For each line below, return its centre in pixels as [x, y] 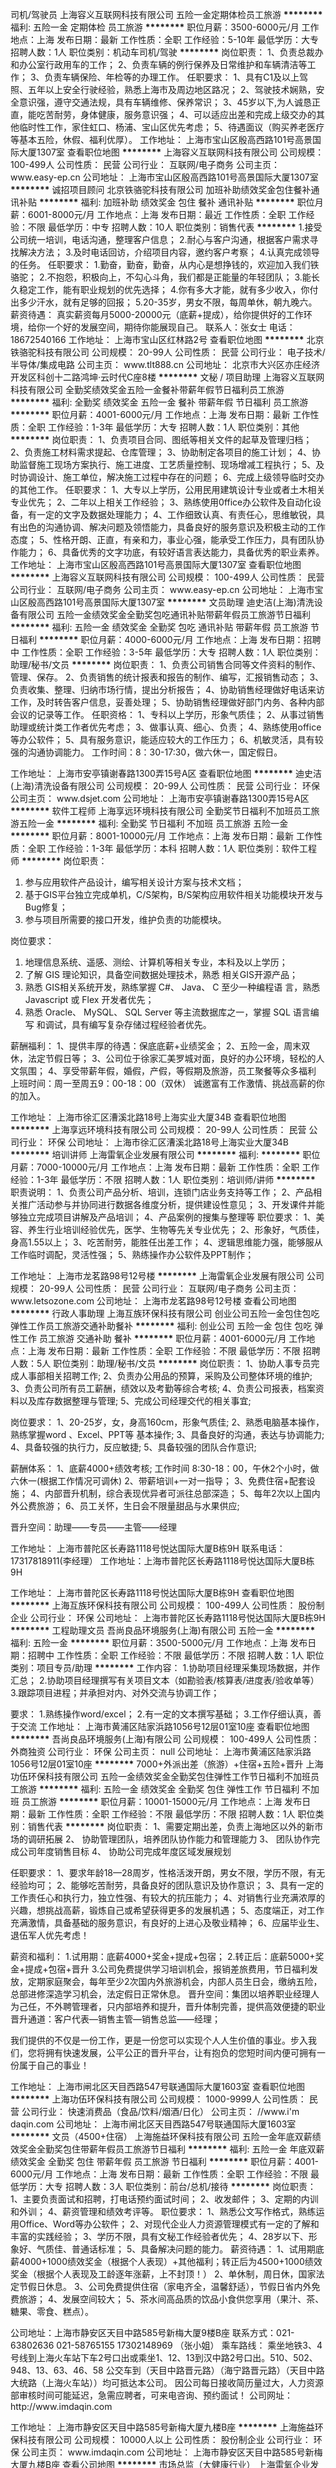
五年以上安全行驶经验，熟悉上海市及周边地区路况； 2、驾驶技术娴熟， [172, 89]
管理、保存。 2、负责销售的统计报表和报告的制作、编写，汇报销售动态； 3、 [167, 677]
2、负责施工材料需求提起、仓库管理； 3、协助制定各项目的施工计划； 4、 [161, 452]
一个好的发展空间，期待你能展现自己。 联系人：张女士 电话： [170, 327]
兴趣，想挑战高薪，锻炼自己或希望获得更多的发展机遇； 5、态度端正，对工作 [167, 1910]
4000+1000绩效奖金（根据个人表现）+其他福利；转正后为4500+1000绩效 [170, 2261]
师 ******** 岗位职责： [59, 861]
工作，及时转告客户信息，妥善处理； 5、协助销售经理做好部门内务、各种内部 [167, 702]
